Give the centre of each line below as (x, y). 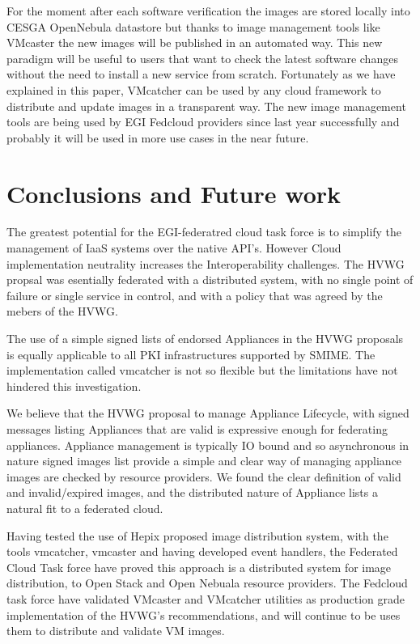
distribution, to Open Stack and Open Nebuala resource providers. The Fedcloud (207, 583)
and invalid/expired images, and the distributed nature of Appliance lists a (192, 492)
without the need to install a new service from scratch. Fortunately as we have (201, 74)
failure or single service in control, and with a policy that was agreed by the (195, 295)
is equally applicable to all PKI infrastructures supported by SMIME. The (191, 354)
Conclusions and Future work (174, 193)
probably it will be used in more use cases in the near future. (158, 137)
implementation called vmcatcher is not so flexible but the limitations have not (202, 370)
